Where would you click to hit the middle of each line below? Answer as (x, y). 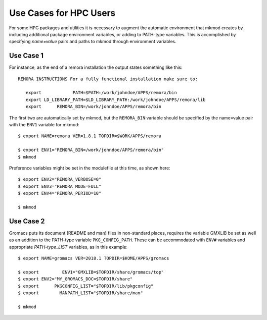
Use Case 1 (26, 56)
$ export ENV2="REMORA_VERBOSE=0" (60, 179)
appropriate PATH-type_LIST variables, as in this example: (68, 247)
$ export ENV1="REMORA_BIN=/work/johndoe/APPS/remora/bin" (91, 150)
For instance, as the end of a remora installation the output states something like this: (96, 67)
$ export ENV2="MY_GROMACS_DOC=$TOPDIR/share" (75, 279)
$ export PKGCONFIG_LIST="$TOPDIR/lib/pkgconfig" (86, 286)
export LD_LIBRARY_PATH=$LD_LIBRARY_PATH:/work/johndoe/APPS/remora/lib (115, 100)
